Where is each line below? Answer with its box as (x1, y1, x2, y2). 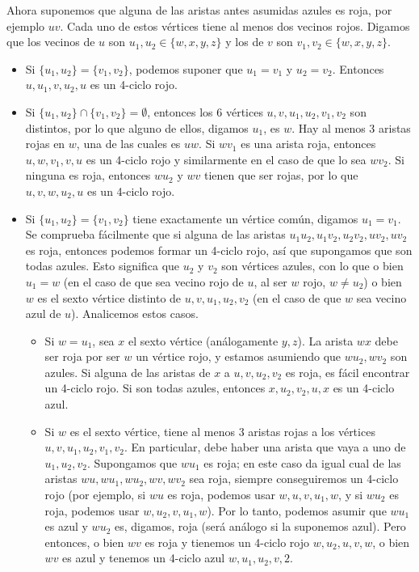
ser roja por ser (44, 348, 120, 365)
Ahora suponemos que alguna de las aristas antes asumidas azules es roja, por (6, 2, 392, 18)
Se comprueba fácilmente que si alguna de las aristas (25, 226, 286, 243)
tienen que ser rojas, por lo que (203, 167, 358, 184)
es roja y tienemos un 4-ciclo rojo (145, 533, 310, 550)
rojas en (25, 135, 65, 152)
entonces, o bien (44, 533, 124, 550)
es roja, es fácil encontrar (285, 363, 410, 380)
